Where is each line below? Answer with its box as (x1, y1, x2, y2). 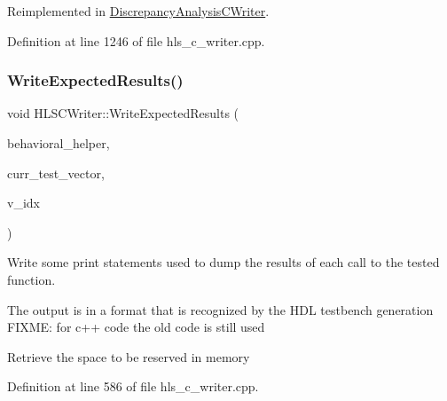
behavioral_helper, (7, 134, 110, 152)
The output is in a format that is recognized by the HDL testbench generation (7, 300, 434, 318)
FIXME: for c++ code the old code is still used (7, 318, 265, 336)
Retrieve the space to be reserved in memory (7, 347, 250, 366)
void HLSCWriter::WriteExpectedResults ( (7, 104, 239, 122)
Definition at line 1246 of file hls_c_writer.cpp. (7, 31, 265, 50)
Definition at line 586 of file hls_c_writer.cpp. (7, 377, 259, 396)
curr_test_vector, (7, 163, 105, 182)
